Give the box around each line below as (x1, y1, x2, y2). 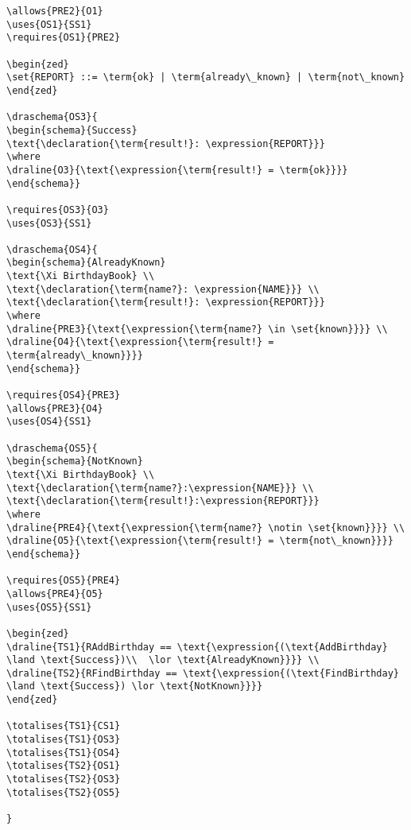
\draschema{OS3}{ (6, 111, 98, 123)
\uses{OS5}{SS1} (6, 601, 92, 613)
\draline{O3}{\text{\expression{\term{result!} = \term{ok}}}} (6, 164, 348, 176)
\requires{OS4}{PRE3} (6, 390, 121, 401)
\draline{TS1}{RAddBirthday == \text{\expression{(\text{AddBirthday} (6, 641, 388, 653)
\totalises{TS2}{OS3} (6, 774, 121, 785)
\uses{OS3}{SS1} (6, 217, 92, 229)
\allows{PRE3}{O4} (6, 402, 103, 414)
